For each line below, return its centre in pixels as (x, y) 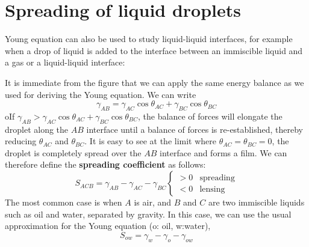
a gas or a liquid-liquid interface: (65, 62)
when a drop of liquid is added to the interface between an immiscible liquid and (154, 50)
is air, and (153, 202)
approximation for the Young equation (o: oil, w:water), (108, 226)
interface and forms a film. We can (223, 152)
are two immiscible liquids (256, 202)
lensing (212, 189)
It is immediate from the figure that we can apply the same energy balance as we (154, 82)
